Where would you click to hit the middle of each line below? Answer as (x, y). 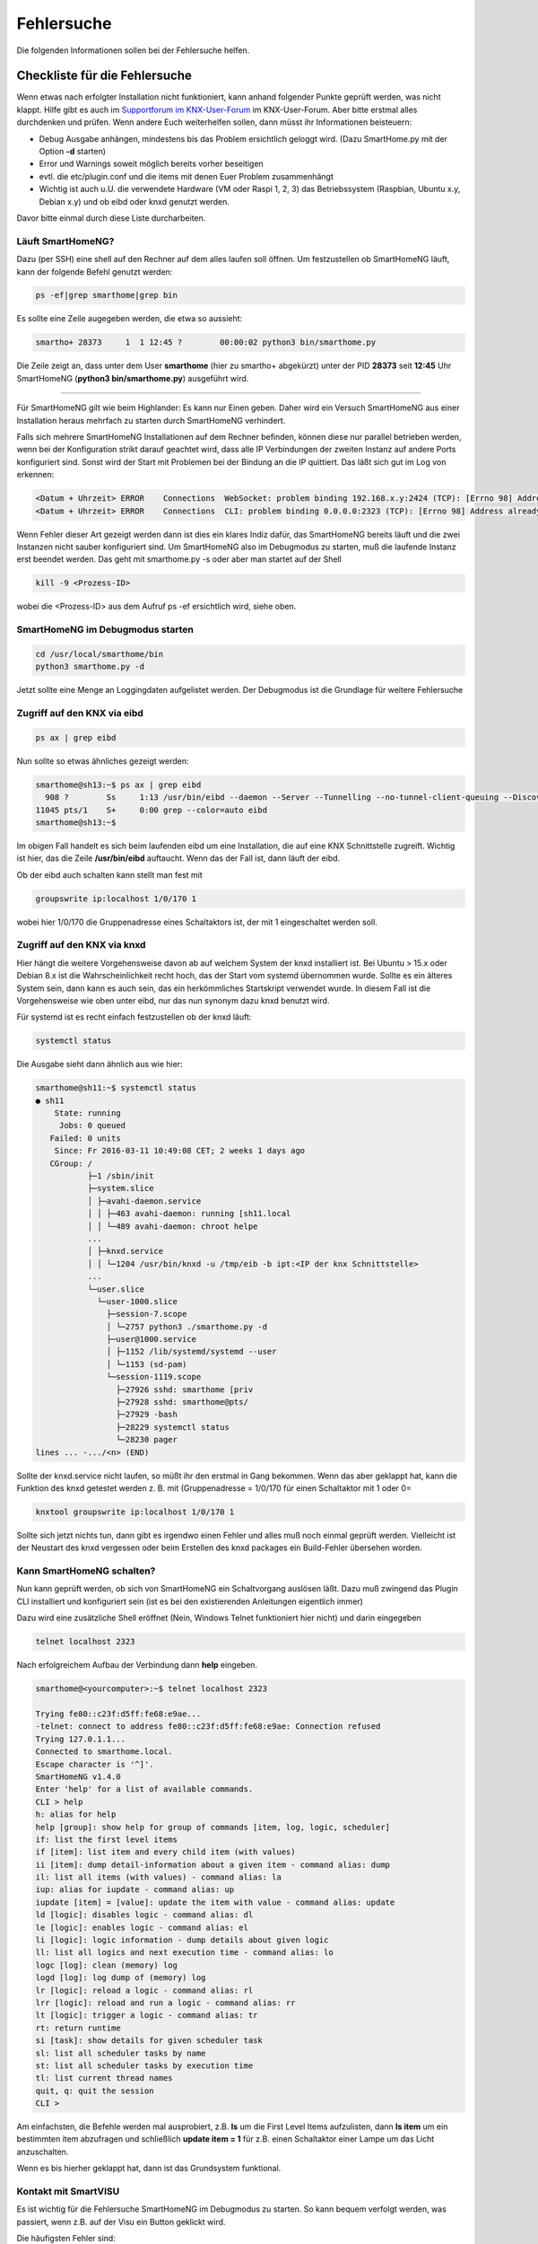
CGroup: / (71, 1163)
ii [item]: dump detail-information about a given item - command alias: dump (213, 1864)
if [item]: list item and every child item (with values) (165, 1852)
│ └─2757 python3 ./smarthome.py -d (187, 1327)
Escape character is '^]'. (95, 1764)
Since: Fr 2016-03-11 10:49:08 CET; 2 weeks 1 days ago (180, 1151)
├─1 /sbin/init (121, 1176)
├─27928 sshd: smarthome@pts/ (182, 1402)
